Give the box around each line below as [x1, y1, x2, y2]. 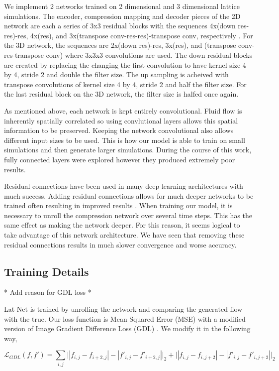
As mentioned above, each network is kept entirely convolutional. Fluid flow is [4, 105, 242, 116]
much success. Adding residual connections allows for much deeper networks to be [4, 190, 254, 201]
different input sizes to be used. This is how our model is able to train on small [4, 134, 245, 145]
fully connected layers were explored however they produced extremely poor [4, 154, 235, 164]
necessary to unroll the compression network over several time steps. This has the [4, 210, 253, 220]
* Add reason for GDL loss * [4, 287, 92, 297]
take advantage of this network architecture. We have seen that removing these [4, 230, 245, 240]
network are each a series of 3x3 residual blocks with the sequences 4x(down [4, 20, 236, 31]
